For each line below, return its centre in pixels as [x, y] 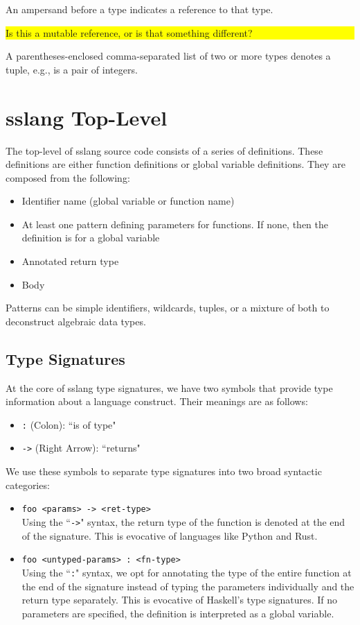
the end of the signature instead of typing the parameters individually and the [188, 586]
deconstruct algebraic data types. [76, 321]
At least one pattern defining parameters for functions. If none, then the [175, 224]
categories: [28, 485]
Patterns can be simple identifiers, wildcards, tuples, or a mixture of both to [168, 308]
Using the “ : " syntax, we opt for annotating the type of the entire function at [187, 572]
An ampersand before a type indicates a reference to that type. [139, 9]
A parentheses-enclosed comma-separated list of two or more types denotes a [168, 56]
